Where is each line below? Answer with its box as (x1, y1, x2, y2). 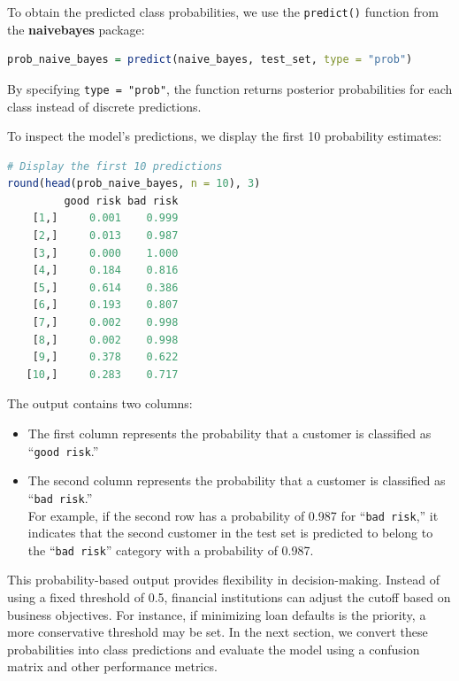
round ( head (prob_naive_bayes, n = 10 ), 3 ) (7, 177, 261, 190)
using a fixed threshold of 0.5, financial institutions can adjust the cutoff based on (7, 588, 451, 606)
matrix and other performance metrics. (7, 657, 218, 676)
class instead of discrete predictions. (7, 97, 202, 115)
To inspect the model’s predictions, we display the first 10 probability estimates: (7, 127, 442, 145)
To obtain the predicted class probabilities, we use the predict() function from (7, 3, 439, 20)
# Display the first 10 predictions (7, 159, 223, 173)
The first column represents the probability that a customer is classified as (27, 424, 432, 442)
